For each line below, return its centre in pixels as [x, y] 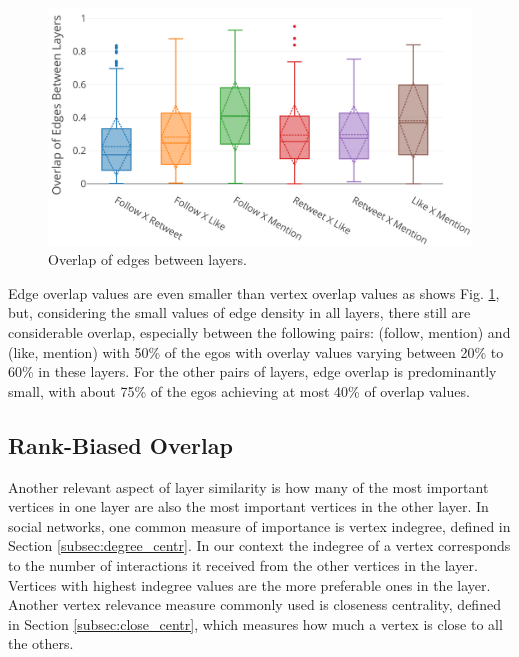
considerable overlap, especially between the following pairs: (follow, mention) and [259, 332]
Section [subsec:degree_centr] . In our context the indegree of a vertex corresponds [259, 545]
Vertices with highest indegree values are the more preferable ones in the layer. [249, 584]
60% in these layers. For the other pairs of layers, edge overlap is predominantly [252, 371]
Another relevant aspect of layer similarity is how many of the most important [248, 486]
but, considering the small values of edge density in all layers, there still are [239, 312]
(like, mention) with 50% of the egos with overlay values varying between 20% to [256, 351]
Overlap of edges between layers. [147, 259]
